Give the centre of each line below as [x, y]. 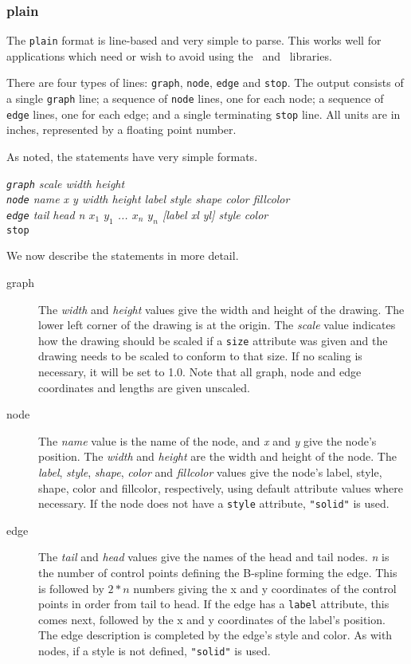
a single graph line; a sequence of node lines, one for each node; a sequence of [195, 98]
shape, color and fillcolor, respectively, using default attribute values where [221, 487]
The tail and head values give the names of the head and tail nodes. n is [214, 557]
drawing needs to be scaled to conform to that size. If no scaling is [200, 356]
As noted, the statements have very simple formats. [132, 157]
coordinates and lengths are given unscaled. [144, 387]
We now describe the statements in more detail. [123, 255]
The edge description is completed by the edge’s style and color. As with [215, 635]
